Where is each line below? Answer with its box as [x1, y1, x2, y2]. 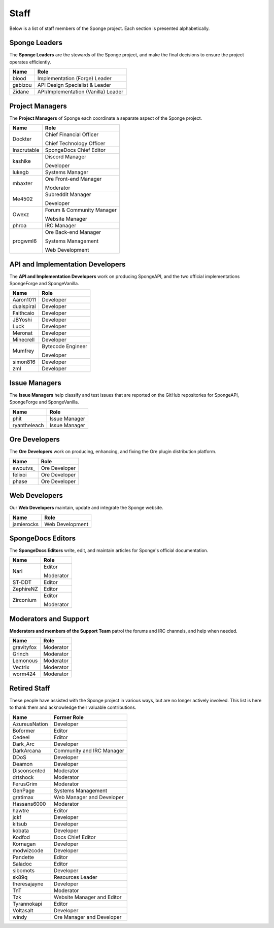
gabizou [12, 82, 32, 89]
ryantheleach [12, 422, 44, 429]
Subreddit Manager [45, 191, 91, 198]
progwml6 [12, 237, 37, 245]
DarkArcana [12, 747, 41, 754]
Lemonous [12, 657, 38, 664]
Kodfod [12, 834, 30, 841]
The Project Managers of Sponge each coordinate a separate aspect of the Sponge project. [9, 115, 202, 121]
